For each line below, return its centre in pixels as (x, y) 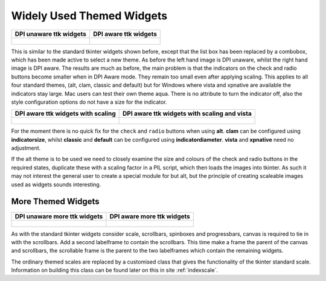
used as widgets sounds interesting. (56, 185)
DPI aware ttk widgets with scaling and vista (187, 113)
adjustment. (26, 148)
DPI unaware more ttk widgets (59, 216)
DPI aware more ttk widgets (150, 216)
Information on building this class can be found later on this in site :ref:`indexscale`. (115, 270)
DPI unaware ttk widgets (51, 34)
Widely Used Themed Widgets (89, 16)
